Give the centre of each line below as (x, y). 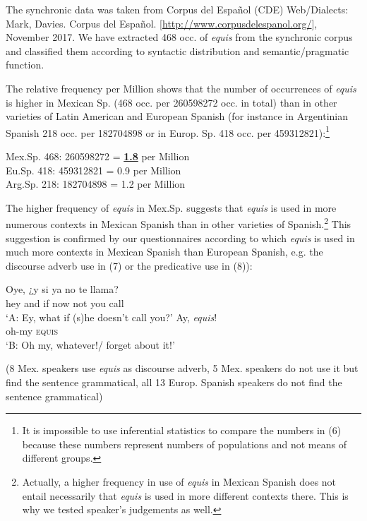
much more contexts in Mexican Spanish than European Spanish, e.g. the (164, 252)
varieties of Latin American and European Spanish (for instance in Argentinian (177, 116)
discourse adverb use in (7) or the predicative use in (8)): (129, 265)
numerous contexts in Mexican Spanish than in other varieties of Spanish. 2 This (179, 223)
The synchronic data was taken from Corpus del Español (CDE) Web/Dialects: (177, 9)
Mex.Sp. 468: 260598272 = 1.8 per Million (98, 156)
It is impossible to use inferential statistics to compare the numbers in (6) (182, 430)
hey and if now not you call (65, 303)
